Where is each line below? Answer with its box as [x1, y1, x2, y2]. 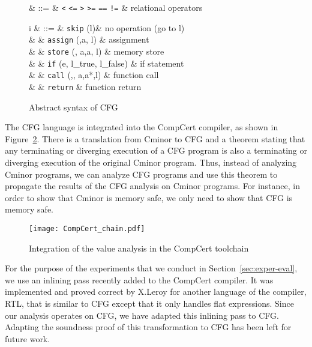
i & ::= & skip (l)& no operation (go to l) [29, 21, 185, 34]
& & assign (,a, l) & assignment [29, 33, 149, 46]
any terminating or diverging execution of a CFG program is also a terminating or [5, 144, 307, 157]
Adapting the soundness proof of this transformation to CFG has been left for [5, 321, 292, 333]
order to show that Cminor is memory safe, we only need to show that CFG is [5, 191, 293, 204]
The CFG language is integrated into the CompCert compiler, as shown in [5, 121, 278, 133]
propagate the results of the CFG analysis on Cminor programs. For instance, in [5, 180, 300, 192]
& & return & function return [29, 80, 142, 92]
